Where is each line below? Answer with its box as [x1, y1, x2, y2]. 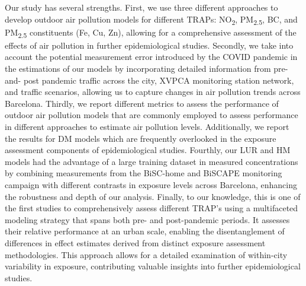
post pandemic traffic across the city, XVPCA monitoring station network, [23, 74, 294, 86]
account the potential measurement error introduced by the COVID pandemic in [5, 50, 298, 63]
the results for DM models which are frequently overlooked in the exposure [5, 132, 276, 144]
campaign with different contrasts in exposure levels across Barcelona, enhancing [5, 178, 297, 190]
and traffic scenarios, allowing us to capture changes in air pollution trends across [5, 85, 301, 98]
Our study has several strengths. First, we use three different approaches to [5, 1, 278, 13]
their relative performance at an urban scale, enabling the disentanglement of [5, 225, 285, 237]
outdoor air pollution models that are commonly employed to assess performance [5, 109, 298, 121]
